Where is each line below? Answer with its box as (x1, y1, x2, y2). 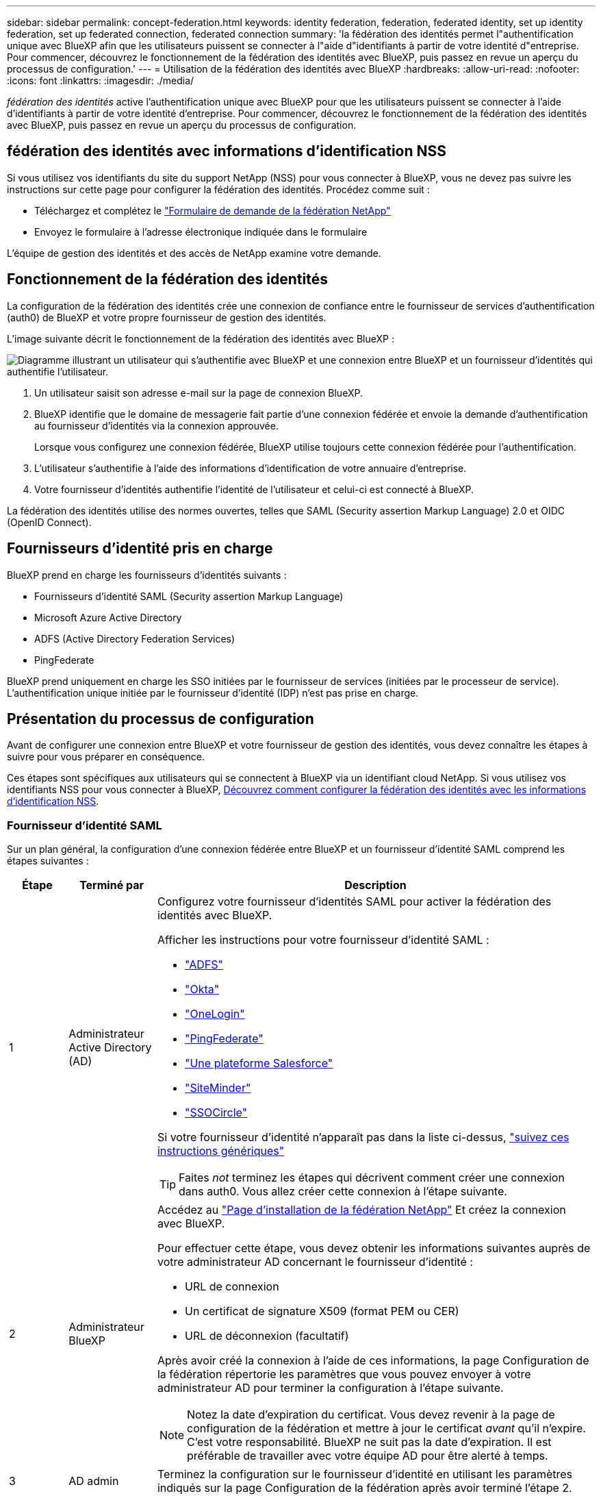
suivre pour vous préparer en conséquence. (7, 751, 205, 763)
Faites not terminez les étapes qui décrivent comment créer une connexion (178, 1171, 565, 1185)
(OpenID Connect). (7, 516, 92, 528)
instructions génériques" (157, 1144, 285, 1158)
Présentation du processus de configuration (7, 710, 314, 727)
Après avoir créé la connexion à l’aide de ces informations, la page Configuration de (157, 1354, 589, 1368)
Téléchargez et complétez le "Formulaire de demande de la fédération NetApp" (34, 204, 391, 216)
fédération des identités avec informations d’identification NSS (7, 142, 447, 160)
